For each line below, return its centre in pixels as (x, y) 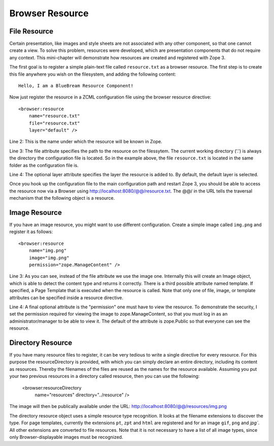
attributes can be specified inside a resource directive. (66, 298)
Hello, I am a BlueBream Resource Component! (76, 86)
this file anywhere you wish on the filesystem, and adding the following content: (93, 74)
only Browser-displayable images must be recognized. (66, 437)
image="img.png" (49, 258)
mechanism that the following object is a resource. (62, 198)
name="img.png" (48, 251)
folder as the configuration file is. (44, 165)
